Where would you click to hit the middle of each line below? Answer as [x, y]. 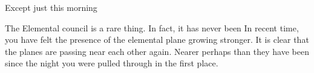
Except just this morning [51, 7]
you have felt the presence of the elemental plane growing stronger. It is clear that [157, 40]
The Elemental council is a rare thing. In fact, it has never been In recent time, [152, 27]
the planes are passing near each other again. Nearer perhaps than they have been [157, 51]
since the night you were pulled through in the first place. [112, 63]
